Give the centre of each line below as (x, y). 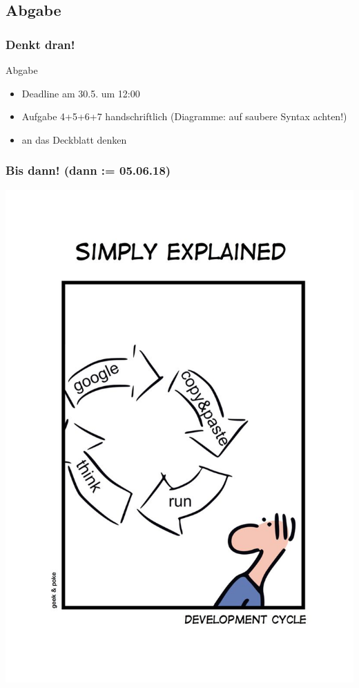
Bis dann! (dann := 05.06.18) (88, 170)
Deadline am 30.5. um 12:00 (81, 93)
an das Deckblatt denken (74, 139)
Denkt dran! (40, 44)
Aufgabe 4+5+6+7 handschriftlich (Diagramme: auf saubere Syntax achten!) (184, 116)
